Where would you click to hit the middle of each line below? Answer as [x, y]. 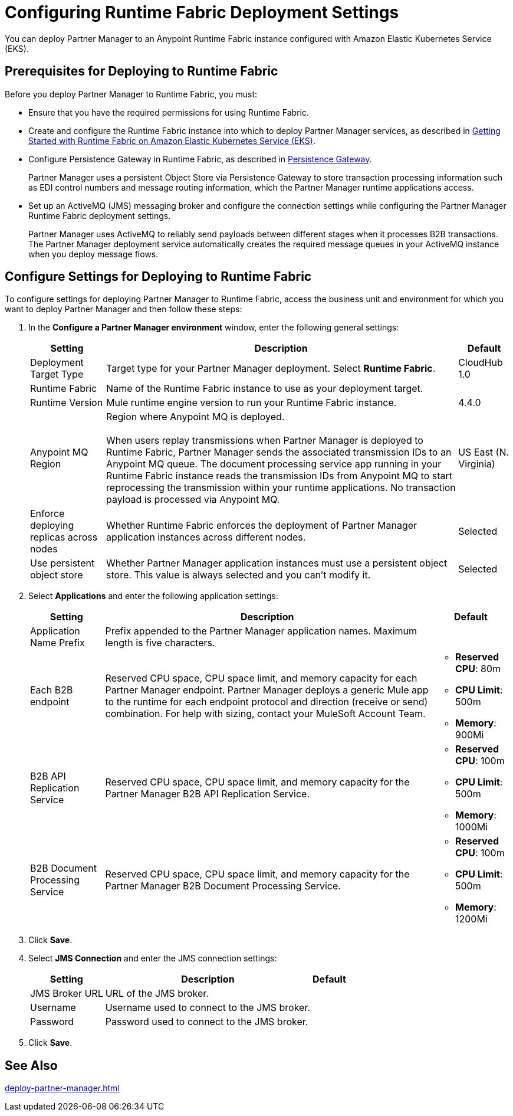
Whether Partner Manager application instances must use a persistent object [277, 563]
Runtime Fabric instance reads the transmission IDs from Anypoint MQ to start [279, 476]
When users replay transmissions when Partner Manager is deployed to [265, 441]
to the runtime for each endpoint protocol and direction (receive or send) [267, 702]
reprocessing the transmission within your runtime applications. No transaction [281, 488]
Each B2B [52, 690]
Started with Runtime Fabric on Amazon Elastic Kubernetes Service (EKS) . [172, 140]
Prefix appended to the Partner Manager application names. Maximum [261, 631]
